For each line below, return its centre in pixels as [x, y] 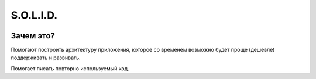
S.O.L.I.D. [34, 15]
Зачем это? [33, 36]
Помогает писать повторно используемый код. [70, 68]
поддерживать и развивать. [46, 58]
